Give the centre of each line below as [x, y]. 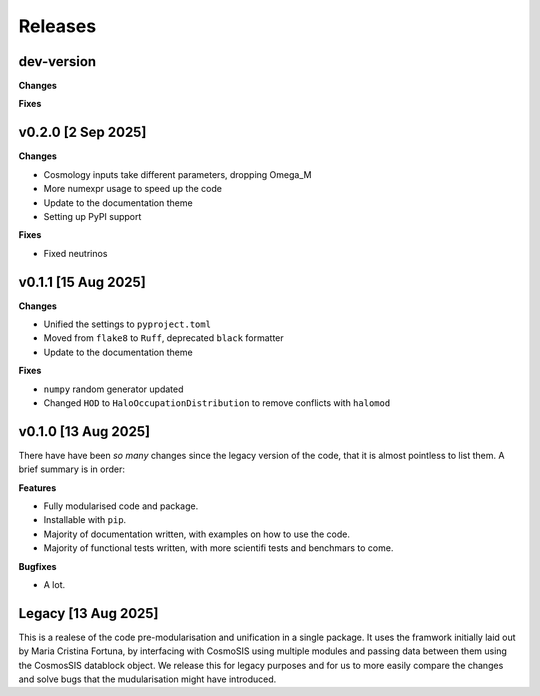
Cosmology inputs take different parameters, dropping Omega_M [177, 174]
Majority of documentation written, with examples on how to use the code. [196, 534]
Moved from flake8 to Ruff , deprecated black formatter [163, 338]
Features [37, 487]
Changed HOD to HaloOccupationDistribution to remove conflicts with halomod [217, 402]
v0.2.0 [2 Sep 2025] [82, 132]
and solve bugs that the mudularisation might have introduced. [147, 679]
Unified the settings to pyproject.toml [127, 324]
